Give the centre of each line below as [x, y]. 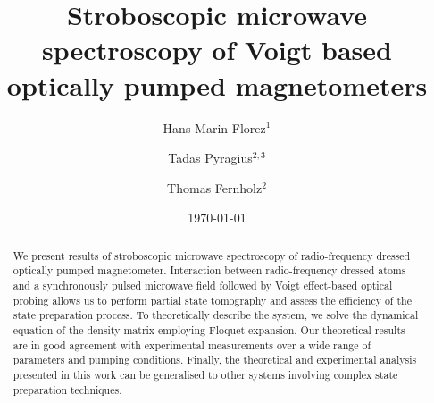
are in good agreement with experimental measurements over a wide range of [192, 344]
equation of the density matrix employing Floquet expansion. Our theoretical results [209, 329]
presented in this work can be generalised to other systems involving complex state [205, 374]
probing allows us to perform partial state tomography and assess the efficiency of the [212, 300]
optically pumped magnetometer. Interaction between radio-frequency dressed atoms [209, 270]
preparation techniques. [67, 389]
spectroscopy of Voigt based [217, 50]
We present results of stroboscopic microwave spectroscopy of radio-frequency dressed [212, 255]
